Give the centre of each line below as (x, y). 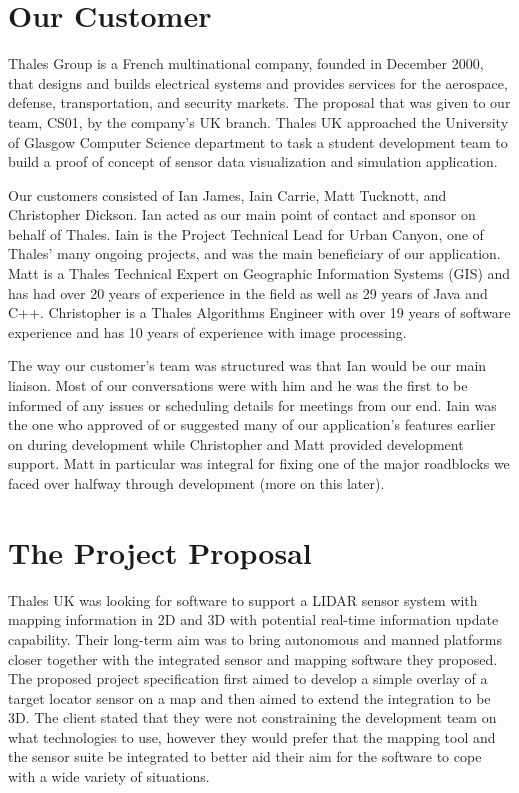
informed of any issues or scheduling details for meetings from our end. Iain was (252, 404)
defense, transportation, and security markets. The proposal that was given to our (259, 102)
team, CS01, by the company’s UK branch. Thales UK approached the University (258, 121)
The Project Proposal (160, 551)
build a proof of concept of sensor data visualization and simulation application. (253, 161)
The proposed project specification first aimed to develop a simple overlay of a (248, 678)
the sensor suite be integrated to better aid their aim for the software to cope (245, 756)
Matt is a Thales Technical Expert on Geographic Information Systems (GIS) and (259, 273)
